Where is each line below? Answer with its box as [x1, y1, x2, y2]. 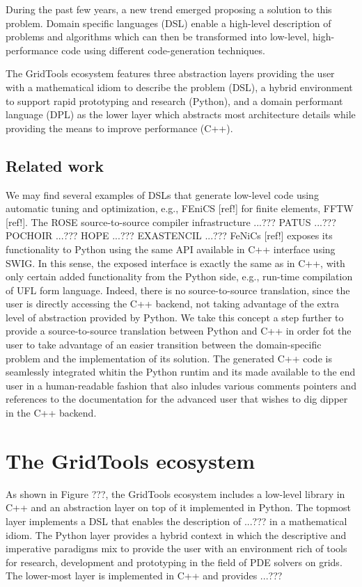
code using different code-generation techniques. [61, 42, 265, 57]
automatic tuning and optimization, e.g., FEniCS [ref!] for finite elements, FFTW [6, 201, 354, 216]
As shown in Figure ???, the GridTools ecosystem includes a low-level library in [6, 486, 345, 501]
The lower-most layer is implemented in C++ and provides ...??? [6, 568, 283, 583]
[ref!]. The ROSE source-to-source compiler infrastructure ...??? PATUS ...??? [6, 214, 336, 229]
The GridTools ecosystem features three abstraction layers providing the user [6, 66, 335, 81]
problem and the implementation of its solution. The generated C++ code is [6, 351, 332, 365]
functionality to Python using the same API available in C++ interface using [6, 241, 336, 256]
